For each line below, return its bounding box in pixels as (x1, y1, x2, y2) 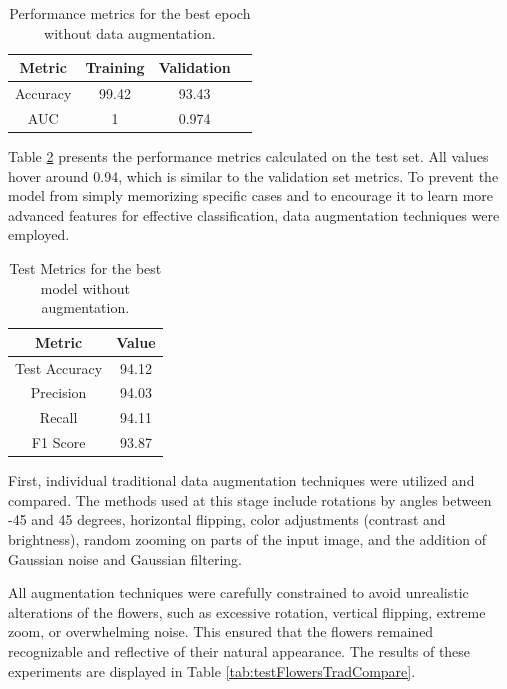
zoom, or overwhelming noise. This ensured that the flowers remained (8, 621, 434, 642)
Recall (39, 407, 78, 428)
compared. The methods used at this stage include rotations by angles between (8, 489, 492, 510)
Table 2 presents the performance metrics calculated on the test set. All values (8, 145, 489, 166)
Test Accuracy (15, 357, 103, 378)
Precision (30, 382, 87, 403)
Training (85, 57, 145, 78)
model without (40, 277, 130, 298)
